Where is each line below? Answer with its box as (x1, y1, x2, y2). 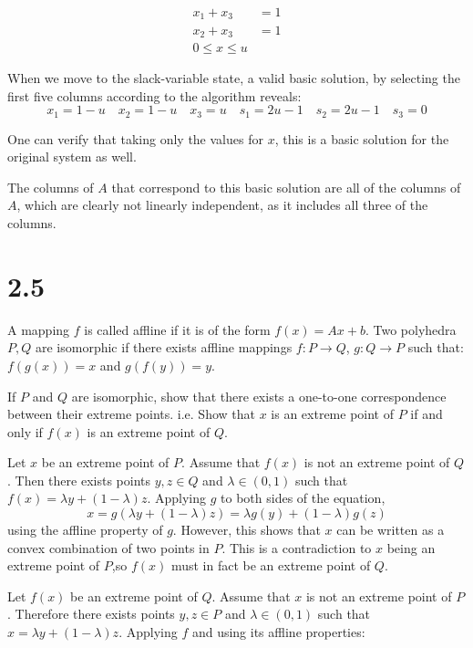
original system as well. (7, 147, 137, 166)
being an (386, 538, 436, 557)
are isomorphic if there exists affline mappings (35, 338, 293, 357)
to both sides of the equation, (221, 488, 386, 507)
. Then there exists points (7, 470, 150, 489)
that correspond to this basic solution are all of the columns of (111, 177, 461, 196)
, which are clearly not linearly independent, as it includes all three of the (16, 195, 428, 214)
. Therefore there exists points (7, 604, 175, 623)
